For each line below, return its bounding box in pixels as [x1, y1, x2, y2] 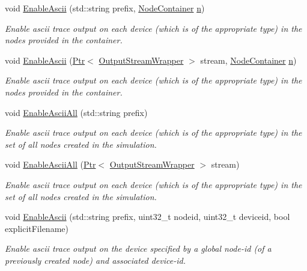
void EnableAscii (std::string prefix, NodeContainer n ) [5, 2, 205, 14]
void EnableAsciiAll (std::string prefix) [5, 106, 148, 118]
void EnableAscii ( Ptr [5, 53, 85, 66]
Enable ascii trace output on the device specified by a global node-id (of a [5, 242, 272, 255]
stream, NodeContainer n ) [200, 53, 297, 66]
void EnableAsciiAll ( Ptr [5, 158, 96, 171]
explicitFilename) [5, 222, 68, 234]
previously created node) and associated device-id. [5, 254, 186, 266]
